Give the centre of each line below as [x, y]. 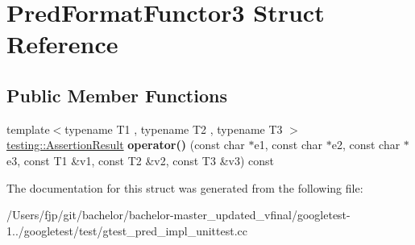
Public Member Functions [117, 95]
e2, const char [366, 145]
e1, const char [288, 145]
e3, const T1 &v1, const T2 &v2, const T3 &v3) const [140, 160]
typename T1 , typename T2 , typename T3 [174, 129]
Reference [62, 44]
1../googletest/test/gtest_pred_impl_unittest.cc [127, 230]
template [28, 129]
